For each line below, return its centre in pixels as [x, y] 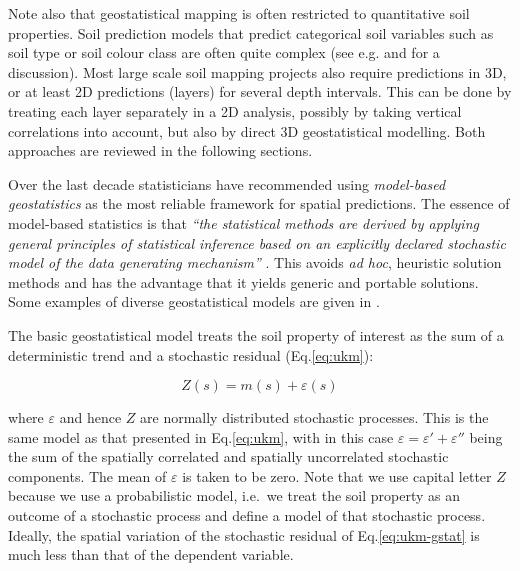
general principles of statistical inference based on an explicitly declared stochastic [257, 242]
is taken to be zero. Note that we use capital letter [337, 475]
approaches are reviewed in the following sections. [160, 150]
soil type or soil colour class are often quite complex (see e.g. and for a [224, 52]
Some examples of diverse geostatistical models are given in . [194, 301]
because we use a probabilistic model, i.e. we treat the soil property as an [234, 495]
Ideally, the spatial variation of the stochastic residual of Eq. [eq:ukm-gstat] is [244, 534]
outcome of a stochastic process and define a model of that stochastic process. [247, 515]
